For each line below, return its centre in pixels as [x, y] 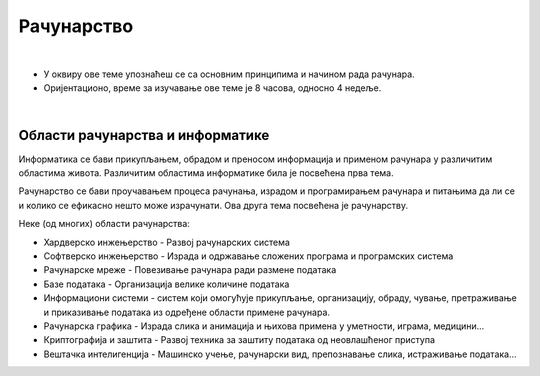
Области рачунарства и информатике [144, 135]
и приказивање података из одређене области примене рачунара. [186, 312]
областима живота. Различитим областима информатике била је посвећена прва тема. [206, 173]
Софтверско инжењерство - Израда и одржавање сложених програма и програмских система [248, 256]
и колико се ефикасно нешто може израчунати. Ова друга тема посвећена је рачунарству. [213, 205]
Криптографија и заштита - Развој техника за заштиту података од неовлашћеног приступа [239, 340]
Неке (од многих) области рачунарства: [104, 224]
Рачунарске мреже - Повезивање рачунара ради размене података [190, 270]
